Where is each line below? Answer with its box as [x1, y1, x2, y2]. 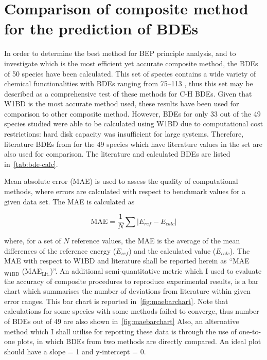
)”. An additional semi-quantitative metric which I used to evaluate [50, 266, 262, 276]
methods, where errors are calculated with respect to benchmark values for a [4, 186, 246, 197]
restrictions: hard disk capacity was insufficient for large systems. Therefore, [4, 128, 244, 139]
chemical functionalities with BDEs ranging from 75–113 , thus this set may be [4, 78, 253, 89]
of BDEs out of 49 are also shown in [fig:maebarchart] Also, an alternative [4, 316, 239, 327]
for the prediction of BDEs [4, 18, 199, 39]
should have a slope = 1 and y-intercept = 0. [4, 346, 146, 356]
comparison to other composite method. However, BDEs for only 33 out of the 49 [4, 108, 261, 119]
